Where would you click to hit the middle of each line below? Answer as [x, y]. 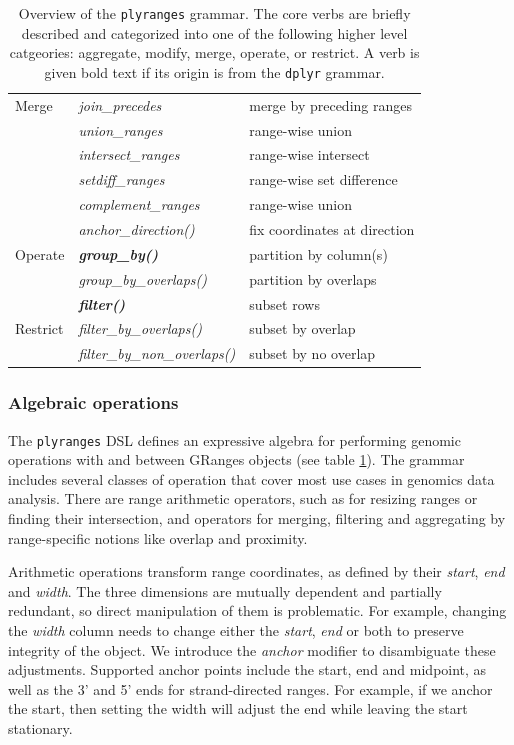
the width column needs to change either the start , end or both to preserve [236, 629]
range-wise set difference [323, 179]
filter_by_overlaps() [140, 328]
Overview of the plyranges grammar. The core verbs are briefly [214, 13]
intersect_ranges [129, 154]
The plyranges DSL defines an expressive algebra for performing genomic [234, 439]
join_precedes [120, 104]
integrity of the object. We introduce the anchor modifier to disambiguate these [252, 649]
